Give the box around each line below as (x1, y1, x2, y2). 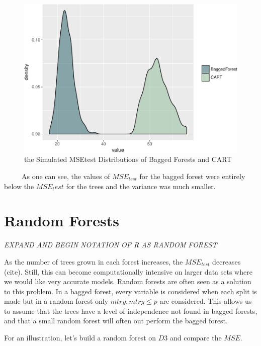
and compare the (169, 332, 222, 343)
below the (4, 181, 34, 191)
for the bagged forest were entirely (139, 171, 245, 181)
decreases (212, 256, 241, 267)
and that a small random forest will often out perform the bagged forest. (4, 315, 228, 326)
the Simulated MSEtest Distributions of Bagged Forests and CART (24, 154, 232, 164)
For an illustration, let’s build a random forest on (4, 332, 156, 343)
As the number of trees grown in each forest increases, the (4, 256, 183, 267)
